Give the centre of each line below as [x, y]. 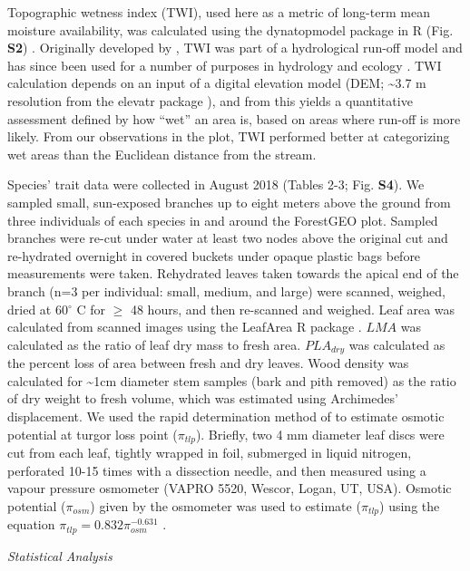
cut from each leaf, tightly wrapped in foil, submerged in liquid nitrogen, [210, 452]
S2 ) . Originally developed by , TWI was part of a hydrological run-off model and [235, 48]
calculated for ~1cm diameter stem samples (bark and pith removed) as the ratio [232, 380]
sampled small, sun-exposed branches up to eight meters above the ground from [229, 202]
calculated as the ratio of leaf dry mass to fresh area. [154, 344]
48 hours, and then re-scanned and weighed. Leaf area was [293, 309]
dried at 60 [38, 309]
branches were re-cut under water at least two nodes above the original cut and [228, 238]
